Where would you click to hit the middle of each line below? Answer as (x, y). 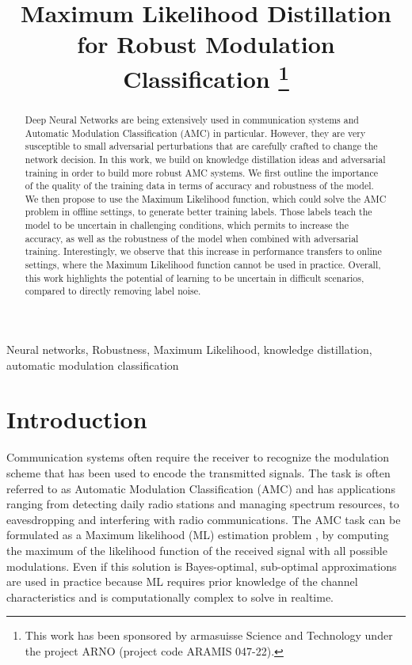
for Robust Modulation (206, 44)
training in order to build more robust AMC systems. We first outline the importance (201, 172)
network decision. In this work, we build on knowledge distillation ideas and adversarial (205, 159)
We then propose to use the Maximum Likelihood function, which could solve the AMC (206, 198)
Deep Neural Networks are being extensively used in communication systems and (192, 119)
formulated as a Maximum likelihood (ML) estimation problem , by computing (198, 535)
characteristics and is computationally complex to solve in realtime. (170, 597)
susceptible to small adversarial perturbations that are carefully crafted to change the (201, 146)
